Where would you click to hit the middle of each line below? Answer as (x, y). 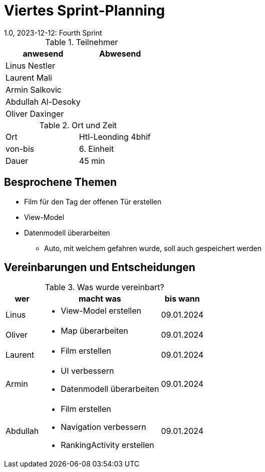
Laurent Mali (29, 77)
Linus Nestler (31, 65)
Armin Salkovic (34, 89)
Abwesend (120, 53)
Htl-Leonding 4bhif (115, 137)
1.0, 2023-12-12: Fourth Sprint (53, 33)
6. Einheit (96, 149)
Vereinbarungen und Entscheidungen (100, 268)
